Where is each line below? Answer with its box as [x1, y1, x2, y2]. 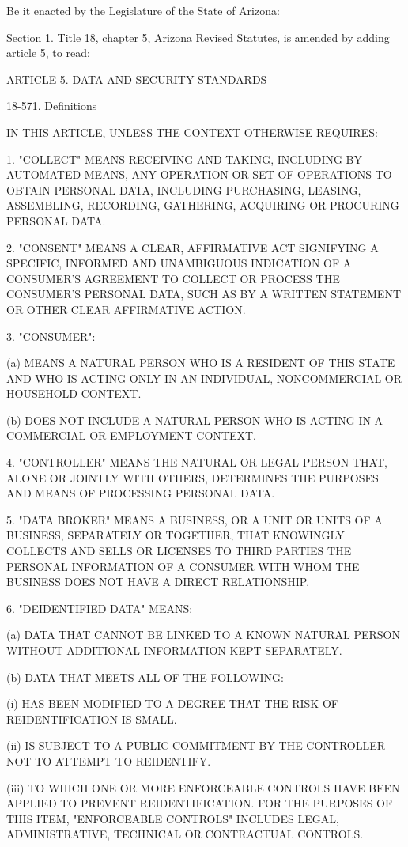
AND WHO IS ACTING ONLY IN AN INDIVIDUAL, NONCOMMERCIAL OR [6, 369, 402, 386]
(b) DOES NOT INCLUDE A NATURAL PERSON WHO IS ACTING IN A [6, 411, 383, 428]
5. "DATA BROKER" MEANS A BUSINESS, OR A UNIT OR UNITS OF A [6, 511, 383, 527]
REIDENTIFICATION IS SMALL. [6, 710, 177, 727]
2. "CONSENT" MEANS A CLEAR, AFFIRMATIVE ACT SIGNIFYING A [6, 239, 379, 255]
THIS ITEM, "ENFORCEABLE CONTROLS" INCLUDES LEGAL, [6, 810, 339, 826]
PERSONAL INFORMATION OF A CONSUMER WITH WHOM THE [6, 558, 360, 574]
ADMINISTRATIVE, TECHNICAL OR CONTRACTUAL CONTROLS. [6, 826, 364, 842]
